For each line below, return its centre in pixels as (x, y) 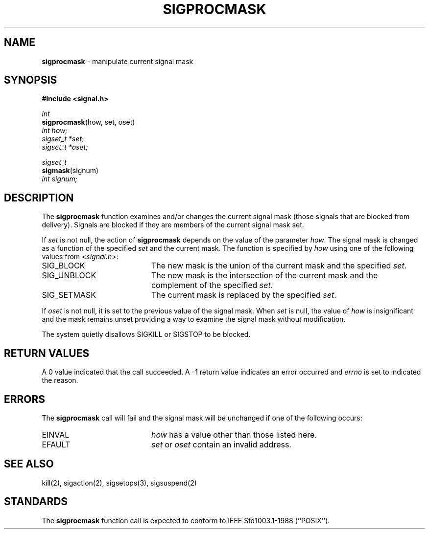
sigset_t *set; (63, 139)
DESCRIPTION (39, 198)
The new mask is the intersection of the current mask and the (264, 276)
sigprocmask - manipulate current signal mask (118, 61)
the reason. (60, 380)
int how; (55, 131)
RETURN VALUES (47, 353)
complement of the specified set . (212, 285)
